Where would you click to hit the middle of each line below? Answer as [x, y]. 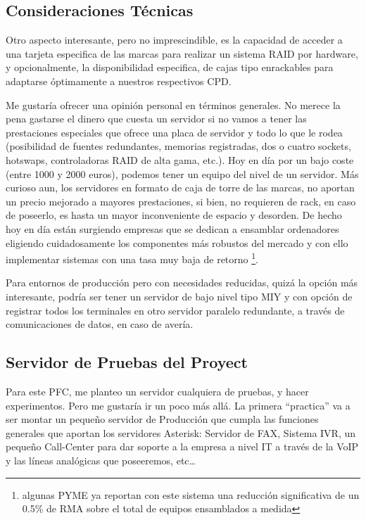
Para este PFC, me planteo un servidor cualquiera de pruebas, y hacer [157, 391]
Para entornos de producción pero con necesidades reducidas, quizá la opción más [182, 283]
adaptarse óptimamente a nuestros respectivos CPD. [119, 81]
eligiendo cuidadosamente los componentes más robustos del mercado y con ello [177, 242]
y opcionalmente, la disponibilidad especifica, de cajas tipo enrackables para [170, 67]
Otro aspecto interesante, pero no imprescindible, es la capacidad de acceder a [174, 40]
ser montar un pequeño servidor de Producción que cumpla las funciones [162, 419]
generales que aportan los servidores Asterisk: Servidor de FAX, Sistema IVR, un [181, 432]
